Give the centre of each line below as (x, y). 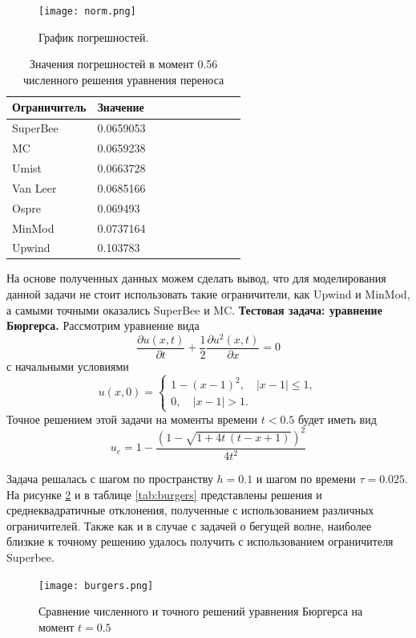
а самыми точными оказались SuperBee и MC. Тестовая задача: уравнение (194, 309)
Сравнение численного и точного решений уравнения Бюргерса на (201, 611)
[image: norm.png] (87, 11)
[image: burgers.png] (96, 585)
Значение (121, 107)
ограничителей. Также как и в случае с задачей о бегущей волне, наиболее (189, 525)
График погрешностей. (94, 37)
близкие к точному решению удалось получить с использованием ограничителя (200, 541)
